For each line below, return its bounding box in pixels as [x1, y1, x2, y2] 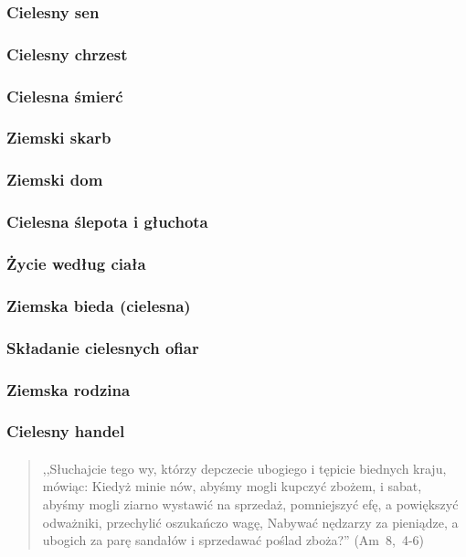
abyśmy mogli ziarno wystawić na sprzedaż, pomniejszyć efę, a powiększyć [42, 495, 459, 514]
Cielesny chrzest [6, 42, 128, 65]
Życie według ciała [6, 252, 146, 274]
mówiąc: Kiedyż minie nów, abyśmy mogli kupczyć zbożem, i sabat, [42, 477, 422, 496]
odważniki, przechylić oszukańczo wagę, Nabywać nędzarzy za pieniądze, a [42, 512, 459, 531]
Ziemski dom [6, 168, 103, 191]
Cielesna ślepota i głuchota [6, 210, 208, 233]
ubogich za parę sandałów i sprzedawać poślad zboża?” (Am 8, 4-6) [42, 530, 424, 550]
